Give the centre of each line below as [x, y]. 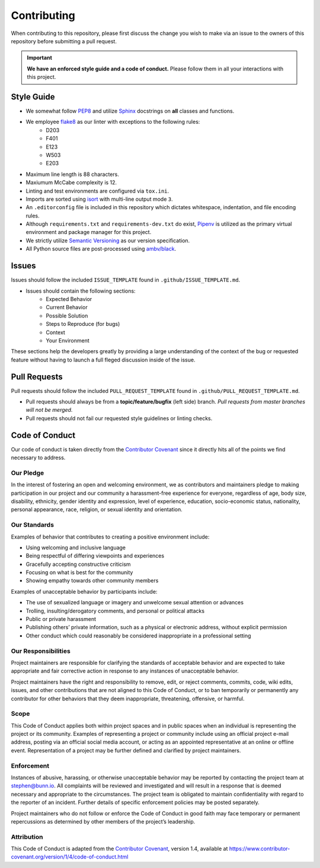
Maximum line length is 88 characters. [73, 174]
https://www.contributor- [260, 849]
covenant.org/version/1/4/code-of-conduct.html [70, 857]
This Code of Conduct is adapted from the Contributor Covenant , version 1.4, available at [119, 849]
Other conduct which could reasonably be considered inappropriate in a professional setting [138, 635]
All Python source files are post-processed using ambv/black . [101, 249]
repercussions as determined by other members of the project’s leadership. [103, 821]
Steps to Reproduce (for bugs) [83, 324]
